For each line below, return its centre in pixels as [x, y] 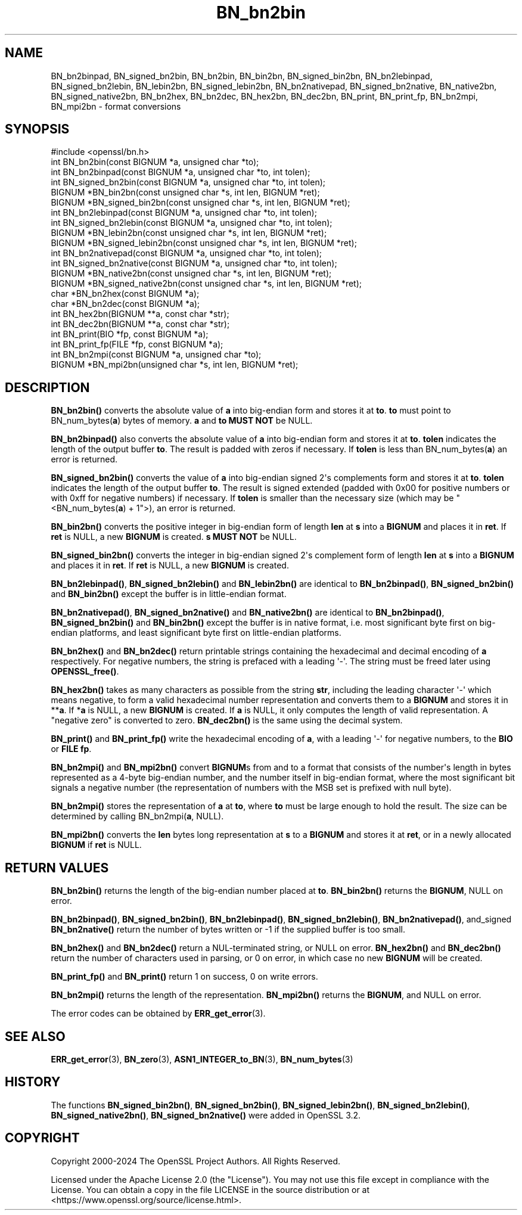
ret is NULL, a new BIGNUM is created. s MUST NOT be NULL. [174, 537]
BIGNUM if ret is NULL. [96, 845]
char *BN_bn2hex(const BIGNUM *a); [125, 294]
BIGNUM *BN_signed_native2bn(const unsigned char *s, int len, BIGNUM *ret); [206, 284]
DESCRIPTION [47, 387]
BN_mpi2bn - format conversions [116, 106]
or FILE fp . [71, 749]
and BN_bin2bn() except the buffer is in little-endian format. [169, 594]
